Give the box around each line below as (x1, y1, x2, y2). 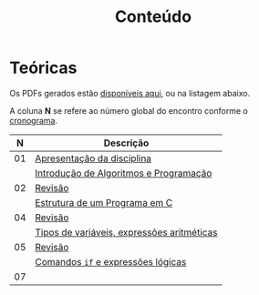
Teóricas (9, 57, 78, 78)
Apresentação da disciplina (35, 152, 152, 165)
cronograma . (9, 115, 57, 126)
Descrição (103, 137, 150, 149)
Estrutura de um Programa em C (35, 196, 173, 209)
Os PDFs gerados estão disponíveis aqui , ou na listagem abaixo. (9, 87, 251, 98)
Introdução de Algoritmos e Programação (35, 167, 212, 179)
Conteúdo (114, 6, 192, 27)
